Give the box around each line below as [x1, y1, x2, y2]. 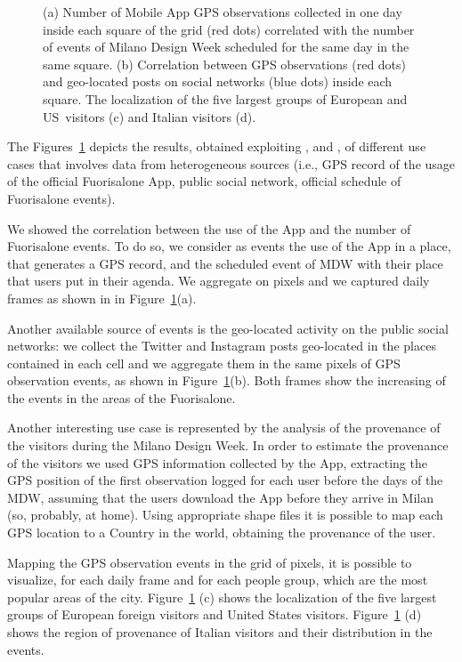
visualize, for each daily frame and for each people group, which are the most [7, 570, 428, 589]
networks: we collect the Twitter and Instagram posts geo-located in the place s [7, 336, 436, 355]
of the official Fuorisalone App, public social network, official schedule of [7, 172, 401, 190]
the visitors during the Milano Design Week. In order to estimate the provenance [7, 436, 449, 455]
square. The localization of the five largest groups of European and [43, 89, 408, 108]
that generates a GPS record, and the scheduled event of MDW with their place [7, 254, 443, 272]
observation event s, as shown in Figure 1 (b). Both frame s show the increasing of [7, 371, 446, 390]
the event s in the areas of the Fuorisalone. [7, 388, 236, 407]
